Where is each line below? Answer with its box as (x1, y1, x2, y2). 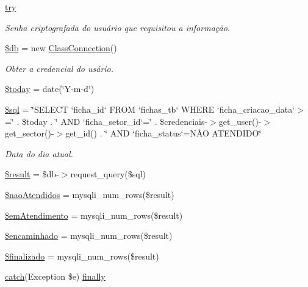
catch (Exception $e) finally (5, 270, 106, 283)
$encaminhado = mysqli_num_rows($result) (5, 229, 173, 242)
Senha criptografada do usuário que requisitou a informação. (5, 21, 231, 34)
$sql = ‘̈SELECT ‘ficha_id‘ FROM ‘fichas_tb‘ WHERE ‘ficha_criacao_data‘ (5, 102, 295, 115)
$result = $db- (5, 168, 59, 180)
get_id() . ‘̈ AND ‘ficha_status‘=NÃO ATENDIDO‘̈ (65, 127, 262, 140)
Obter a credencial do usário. (5, 62, 114, 74)
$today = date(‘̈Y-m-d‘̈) (5, 82, 95, 95)
